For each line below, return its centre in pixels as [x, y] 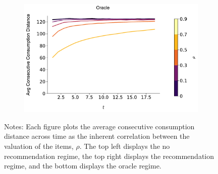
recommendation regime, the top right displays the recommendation [109, 156]
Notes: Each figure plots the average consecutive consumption [99, 126]
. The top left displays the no [125, 146]
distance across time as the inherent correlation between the [97, 136]
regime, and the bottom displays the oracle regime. [83, 166]
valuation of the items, [39, 146]
